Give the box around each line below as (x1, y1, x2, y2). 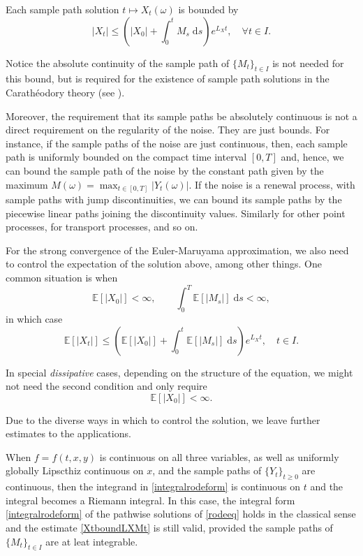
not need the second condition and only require (6, 379, 207, 393)
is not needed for (272, 55, 344, 70)
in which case (6, 311, 63, 325)
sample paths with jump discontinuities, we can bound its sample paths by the (6, 192, 342, 207)
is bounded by (178, 2, 239, 16)
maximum (6, 177, 48, 191)
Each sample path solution (6, 2, 119, 16)
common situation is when (6, 270, 118, 285)
